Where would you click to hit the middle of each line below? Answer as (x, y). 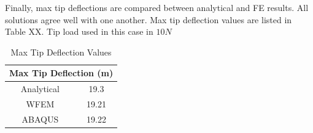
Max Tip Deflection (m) (61, 73)
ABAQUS (40, 119)
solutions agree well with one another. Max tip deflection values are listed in (149, 19)
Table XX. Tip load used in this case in (79, 31)
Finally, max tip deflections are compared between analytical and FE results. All (157, 7)
